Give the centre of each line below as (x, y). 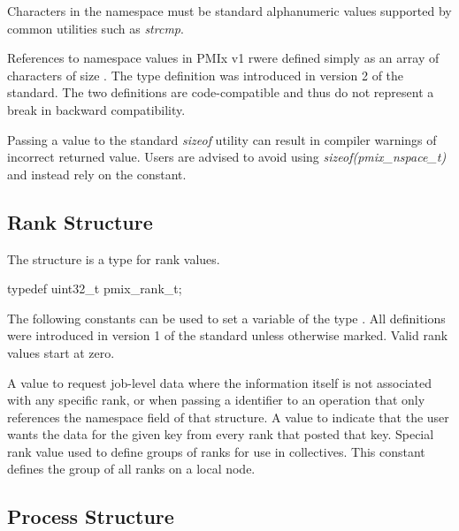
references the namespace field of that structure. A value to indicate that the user (228, 417)
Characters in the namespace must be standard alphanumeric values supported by (229, 11)
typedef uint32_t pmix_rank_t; (95, 288)
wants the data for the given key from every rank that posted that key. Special (221, 434)
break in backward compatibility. (96, 109)
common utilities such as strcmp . (96, 28)
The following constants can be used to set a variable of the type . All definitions (226, 318)
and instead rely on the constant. (97, 174)
